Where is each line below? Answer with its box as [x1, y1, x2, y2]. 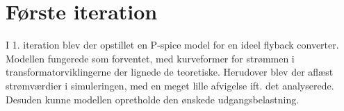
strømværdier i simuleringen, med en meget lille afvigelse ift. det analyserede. [6, 78, 334, 92]
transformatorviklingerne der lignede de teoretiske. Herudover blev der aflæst [6, 65, 334, 79]
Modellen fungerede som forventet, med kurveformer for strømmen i [6, 51, 295, 65]
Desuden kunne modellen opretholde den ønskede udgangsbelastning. [6, 92, 300, 106]
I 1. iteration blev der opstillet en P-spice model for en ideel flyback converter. [6, 37, 339, 52]
